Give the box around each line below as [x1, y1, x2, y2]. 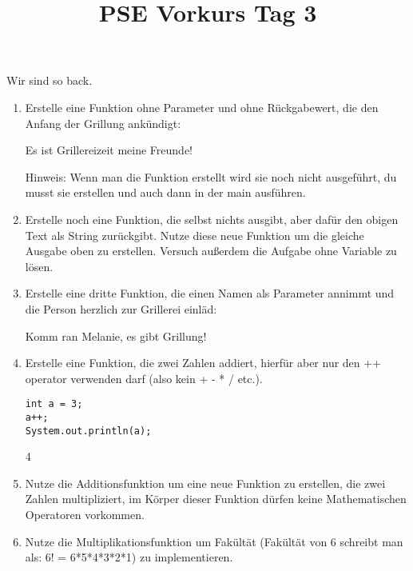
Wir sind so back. [6, 72, 93, 89]
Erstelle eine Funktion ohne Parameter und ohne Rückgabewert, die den [25, 98, 379, 115]
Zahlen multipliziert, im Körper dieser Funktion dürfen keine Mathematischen [25, 490, 407, 507]
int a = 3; [25, 398, 83, 410]
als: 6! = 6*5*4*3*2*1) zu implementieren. [25, 549, 233, 565]
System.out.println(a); [25, 425, 152, 437]
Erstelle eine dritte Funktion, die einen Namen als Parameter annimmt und [25, 285, 395, 301]
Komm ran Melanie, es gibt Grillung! [25, 327, 207, 344]
